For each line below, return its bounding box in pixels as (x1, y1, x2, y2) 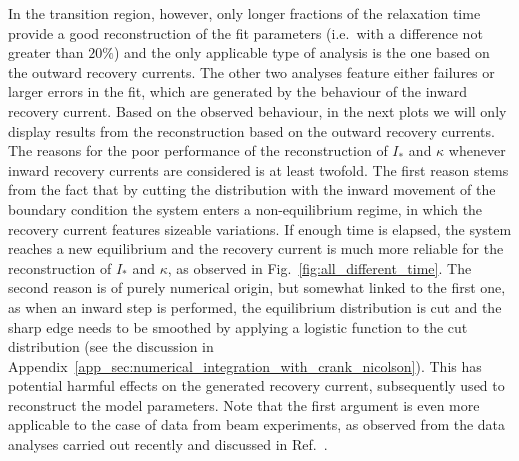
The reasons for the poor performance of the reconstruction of (8, 140, 388, 161)
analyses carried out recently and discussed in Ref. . (8, 434, 328, 455)
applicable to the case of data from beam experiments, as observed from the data (8, 414, 506, 435)
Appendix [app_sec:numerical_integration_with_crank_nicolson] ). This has (8, 355, 482, 376)
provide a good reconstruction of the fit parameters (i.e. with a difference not (8, 22, 483, 43)
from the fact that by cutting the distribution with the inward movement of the (8, 179, 496, 200)
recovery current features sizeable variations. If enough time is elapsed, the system (8, 218, 512, 239)
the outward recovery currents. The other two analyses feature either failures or (8, 61, 495, 82)
